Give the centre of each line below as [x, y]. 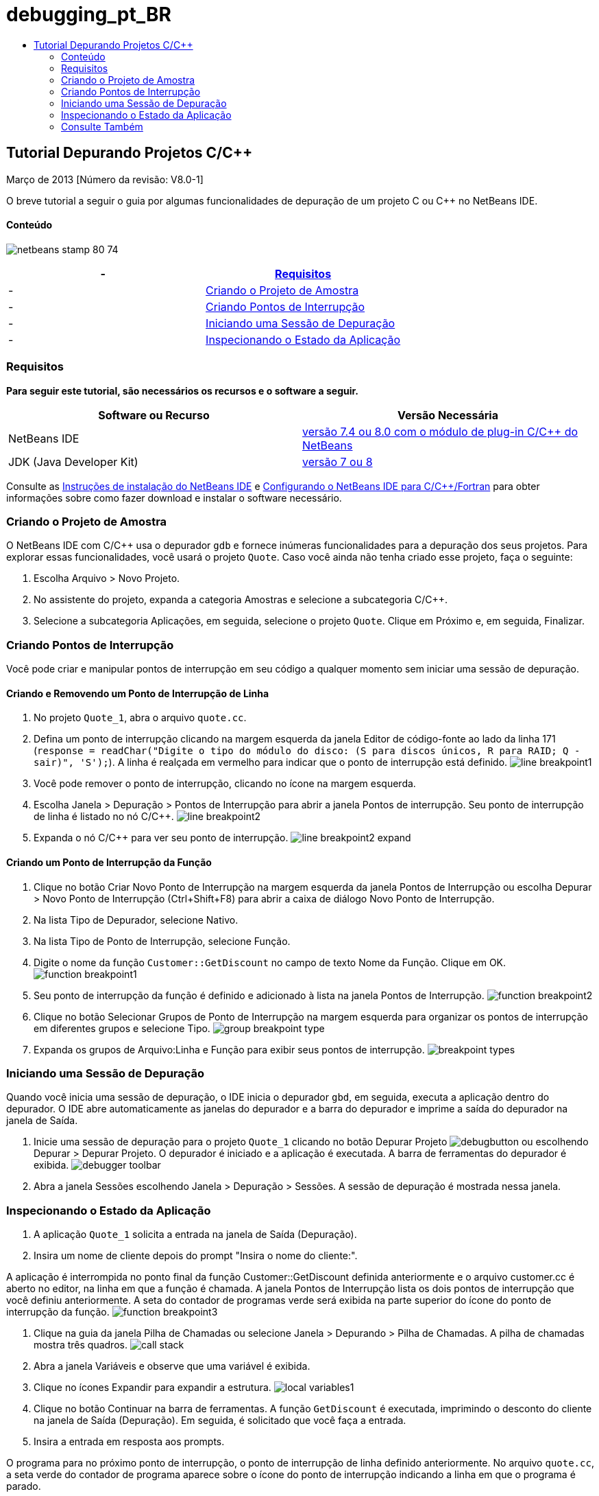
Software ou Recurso [154, 415]
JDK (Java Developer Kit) [73, 461]
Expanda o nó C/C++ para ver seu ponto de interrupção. [161, 838]
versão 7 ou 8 [338, 461]
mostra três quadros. [81, 1345]
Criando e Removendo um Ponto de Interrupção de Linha [138, 693]
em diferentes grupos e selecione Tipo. [122, 1028]
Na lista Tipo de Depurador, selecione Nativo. [136, 920]
